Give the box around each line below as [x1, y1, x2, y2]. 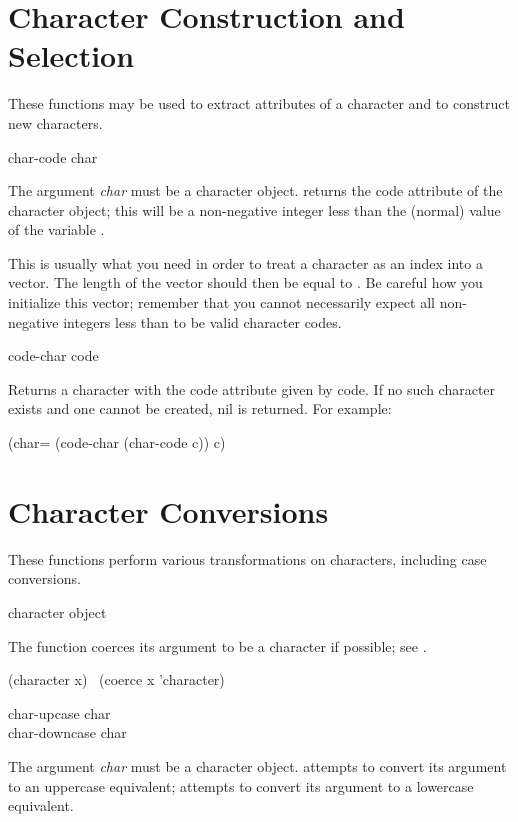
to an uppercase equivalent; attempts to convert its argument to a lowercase [8, 775, 474, 796]
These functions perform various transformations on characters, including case [8, 548, 487, 569]
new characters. [8, 112, 103, 133]
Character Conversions [8, 490, 329, 531]
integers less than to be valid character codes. [63, 311, 342, 332]
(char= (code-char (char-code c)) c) [8, 432, 226, 453]
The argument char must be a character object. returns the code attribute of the [8, 180, 503, 201]
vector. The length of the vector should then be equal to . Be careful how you [8, 272, 483, 293]
